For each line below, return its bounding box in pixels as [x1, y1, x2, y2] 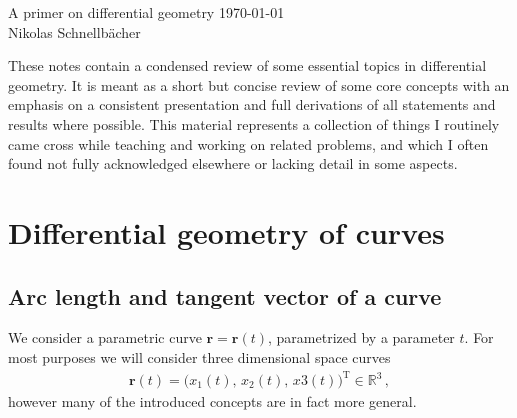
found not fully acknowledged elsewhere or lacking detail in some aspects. [8, 153, 458, 174]
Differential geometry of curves [8, 211, 445, 252]
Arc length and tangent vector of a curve [8, 280, 442, 311]
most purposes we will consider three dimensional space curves [8, 346, 391, 367]
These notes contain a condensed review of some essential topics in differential [8, 55, 487, 76]
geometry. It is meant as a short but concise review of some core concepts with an [8, 74, 510, 95]
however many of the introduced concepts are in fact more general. [8, 391, 417, 412]
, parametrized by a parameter [268, 327, 455, 348]
